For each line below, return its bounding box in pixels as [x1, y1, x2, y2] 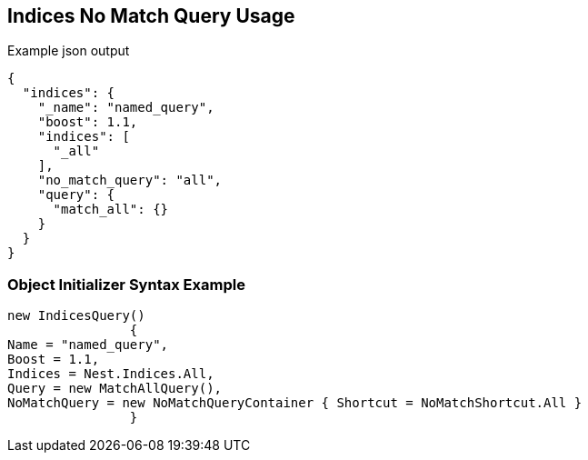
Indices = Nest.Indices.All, [7, 366, 214, 382]
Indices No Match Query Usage [7, 5, 295, 27]
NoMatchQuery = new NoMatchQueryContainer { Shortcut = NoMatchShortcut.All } [7, 395, 583, 411]
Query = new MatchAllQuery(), [7, 381, 223, 396]
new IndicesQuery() [7, 308, 145, 324]
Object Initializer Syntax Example [7, 275, 245, 294]
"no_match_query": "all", [37, 173, 223, 188]
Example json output [7, 43, 130, 59]
